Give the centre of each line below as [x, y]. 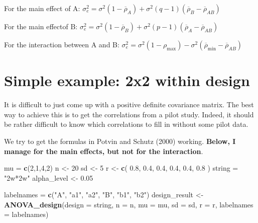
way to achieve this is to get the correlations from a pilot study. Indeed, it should [129, 114]
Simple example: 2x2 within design [127, 80]
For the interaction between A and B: [62, 44]
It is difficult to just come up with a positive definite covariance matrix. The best [129, 104]
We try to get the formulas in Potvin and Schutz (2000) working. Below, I [120, 141]
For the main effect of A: [42, 8]
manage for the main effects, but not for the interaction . [104, 151]
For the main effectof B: [41, 26]
